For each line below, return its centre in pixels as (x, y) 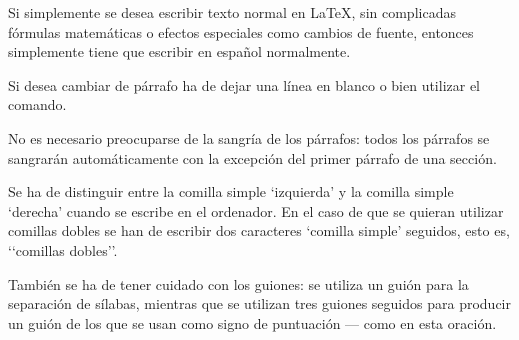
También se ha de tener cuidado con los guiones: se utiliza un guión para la (238, 283)
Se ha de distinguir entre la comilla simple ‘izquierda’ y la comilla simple (231, 191)
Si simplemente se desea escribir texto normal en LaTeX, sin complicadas (232, 12)
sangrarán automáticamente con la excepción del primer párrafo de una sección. (252, 157)
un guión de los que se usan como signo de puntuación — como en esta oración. (252, 322)
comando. (37, 104)
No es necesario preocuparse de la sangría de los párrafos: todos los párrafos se (249, 137)
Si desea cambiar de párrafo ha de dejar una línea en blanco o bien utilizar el (244, 84)
